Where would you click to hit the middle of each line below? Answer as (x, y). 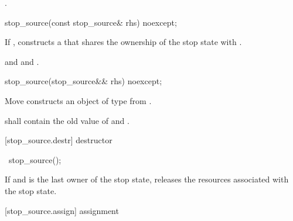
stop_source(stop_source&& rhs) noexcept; (84, 81)
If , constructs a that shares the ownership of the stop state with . (123, 42)
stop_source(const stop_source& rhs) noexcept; (91, 22)
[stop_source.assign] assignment (62, 210)
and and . (22, 61)
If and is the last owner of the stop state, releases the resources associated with (147, 179)
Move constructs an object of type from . (78, 100)
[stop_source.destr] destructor (59, 140)
